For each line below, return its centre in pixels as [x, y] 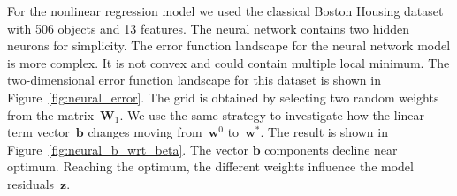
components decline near [331, 149]
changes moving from [145, 132]
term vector [38, 132]
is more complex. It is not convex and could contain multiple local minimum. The [228, 62]
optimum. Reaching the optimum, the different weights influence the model [210, 166]
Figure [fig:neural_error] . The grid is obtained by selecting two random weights [223, 97]
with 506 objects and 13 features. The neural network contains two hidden [208, 28]
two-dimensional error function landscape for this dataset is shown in [194, 80]
